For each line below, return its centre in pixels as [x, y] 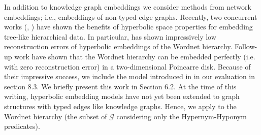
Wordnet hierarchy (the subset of [56, 116]
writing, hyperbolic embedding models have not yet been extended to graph [122, 96]
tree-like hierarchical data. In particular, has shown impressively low [110, 36]
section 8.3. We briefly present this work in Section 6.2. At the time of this [120, 86]
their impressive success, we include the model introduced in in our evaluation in [130, 76]
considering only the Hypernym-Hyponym [182, 116]
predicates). [22, 126]
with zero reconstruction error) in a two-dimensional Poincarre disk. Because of [127, 66]
